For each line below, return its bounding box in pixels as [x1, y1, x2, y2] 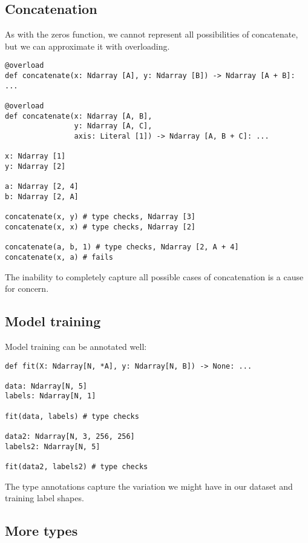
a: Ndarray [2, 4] [5, 182, 79, 191]
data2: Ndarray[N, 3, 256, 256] [5, 432, 135, 441]
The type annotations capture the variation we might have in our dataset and [5, 479, 293, 492]
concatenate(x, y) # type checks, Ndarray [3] [5, 212, 195, 222]
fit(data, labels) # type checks [5, 412, 139, 421]
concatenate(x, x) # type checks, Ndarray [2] [5, 222, 195, 231]
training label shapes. [5, 492, 84, 504]
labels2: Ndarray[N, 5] [5, 442, 100, 451]
